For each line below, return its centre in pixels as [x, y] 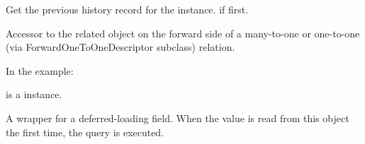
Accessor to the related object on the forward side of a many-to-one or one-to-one [183, 33]
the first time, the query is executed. [85, 132]
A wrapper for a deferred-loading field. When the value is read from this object [178, 118]
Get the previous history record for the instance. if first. [127, 9]
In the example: [40, 70]
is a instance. [34, 94]
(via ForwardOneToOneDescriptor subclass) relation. [120, 47]
